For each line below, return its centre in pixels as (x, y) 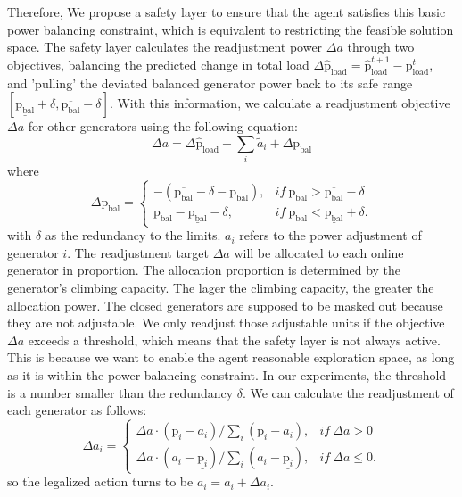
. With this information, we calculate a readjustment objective (280, 103)
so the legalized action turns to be (100, 481)
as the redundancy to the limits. (133, 235)
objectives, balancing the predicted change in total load (158, 64)
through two (381, 47)
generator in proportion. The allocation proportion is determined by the (204, 270)
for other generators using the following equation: (163, 126)
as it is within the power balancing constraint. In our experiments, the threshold (227, 375)
